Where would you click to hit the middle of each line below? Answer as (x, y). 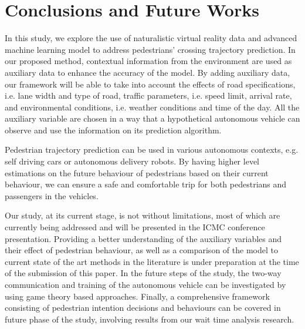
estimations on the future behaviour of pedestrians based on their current (137, 172)
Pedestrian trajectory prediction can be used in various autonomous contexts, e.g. (152, 150)
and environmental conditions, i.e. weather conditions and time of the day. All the (152, 107)
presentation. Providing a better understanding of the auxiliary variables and (143, 238)
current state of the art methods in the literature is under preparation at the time (152, 261)
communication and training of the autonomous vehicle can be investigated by (145, 284)
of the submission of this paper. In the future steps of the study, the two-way (143, 273)
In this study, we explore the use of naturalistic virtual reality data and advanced (151, 38)
